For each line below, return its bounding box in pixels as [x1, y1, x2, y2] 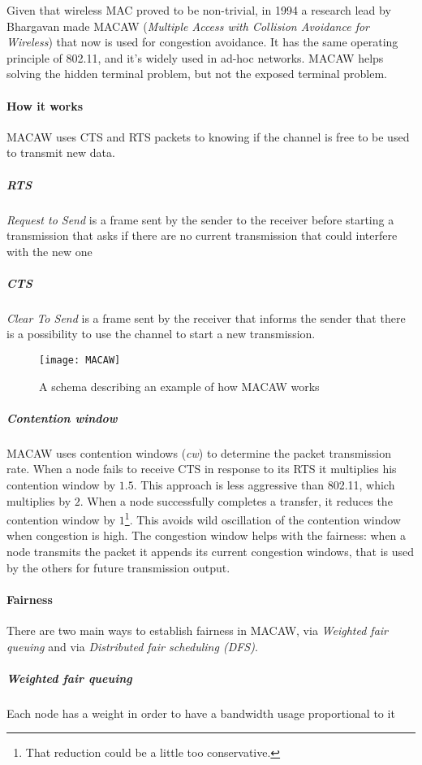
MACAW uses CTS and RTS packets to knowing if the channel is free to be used [6, 128, 410, 145]
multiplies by [6, 492, 71, 509]
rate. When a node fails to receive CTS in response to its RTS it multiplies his [6, 460, 397, 477]
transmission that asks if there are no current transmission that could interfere [6, 227, 398, 244]
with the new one [6, 242, 93, 259]
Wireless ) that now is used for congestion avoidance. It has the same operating [6, 33, 398, 50]
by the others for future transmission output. [6, 559, 230, 576]
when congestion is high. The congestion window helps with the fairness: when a [6, 527, 407, 544]
